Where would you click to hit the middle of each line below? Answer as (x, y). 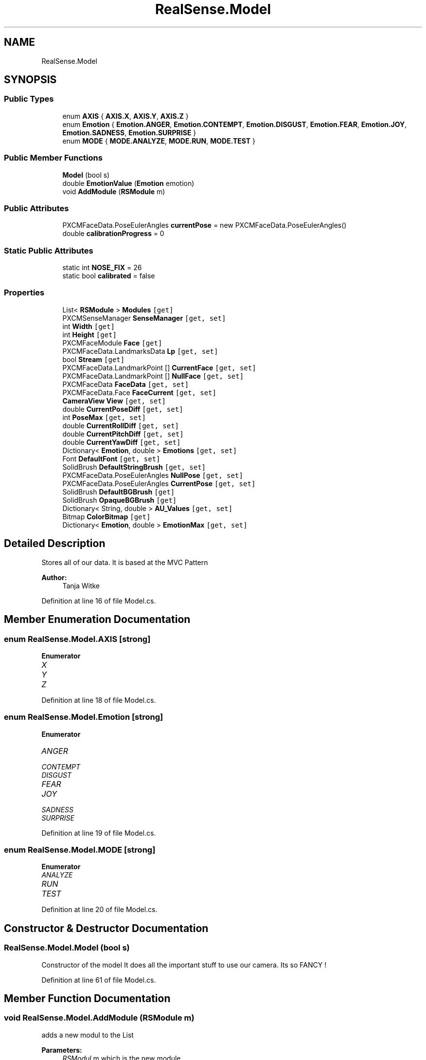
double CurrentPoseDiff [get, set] (123, 409)
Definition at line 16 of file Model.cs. (99, 601)
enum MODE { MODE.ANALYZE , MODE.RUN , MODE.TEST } (159, 141)
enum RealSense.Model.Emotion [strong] (84, 717)
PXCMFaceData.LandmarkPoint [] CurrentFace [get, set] (159, 367)
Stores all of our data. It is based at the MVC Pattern (125, 562)
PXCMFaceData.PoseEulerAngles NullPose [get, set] (153, 475)
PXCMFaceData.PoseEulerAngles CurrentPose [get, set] (159, 483)
